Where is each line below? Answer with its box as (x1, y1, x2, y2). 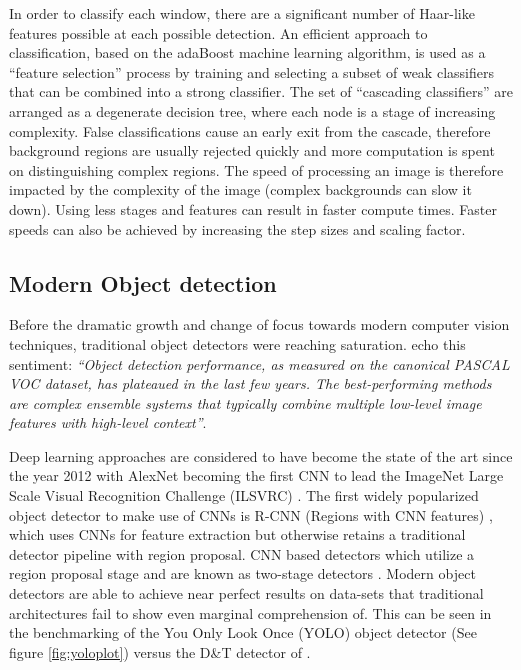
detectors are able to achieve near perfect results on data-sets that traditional (9, 583, 484, 604)
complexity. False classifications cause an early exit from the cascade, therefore (9, 120, 491, 141)
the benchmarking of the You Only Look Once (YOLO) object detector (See (9, 622, 477, 643)
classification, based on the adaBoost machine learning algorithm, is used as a (9, 42, 486, 63)
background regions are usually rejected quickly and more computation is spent (9, 140, 495, 161)
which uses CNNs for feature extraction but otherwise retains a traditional (9, 524, 466, 545)
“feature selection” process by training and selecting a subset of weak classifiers (9, 61, 494, 82)
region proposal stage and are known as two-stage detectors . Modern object (9, 563, 476, 584)
